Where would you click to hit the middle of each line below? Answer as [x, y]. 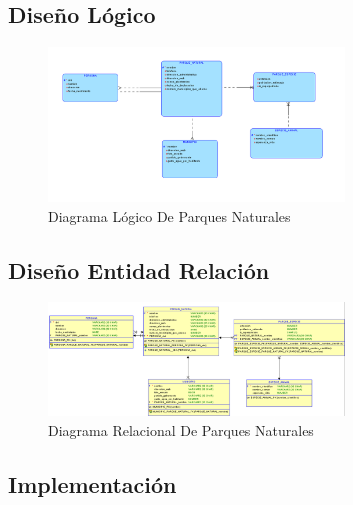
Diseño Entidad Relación [139, 269]
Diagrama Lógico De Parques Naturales [169, 215]
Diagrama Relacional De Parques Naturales [181, 429]
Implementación [92, 483]
